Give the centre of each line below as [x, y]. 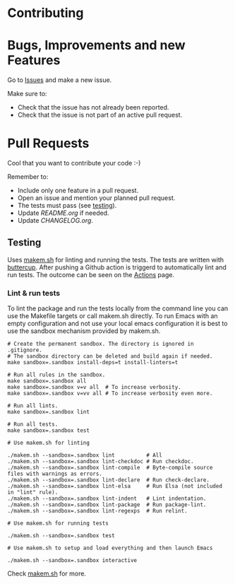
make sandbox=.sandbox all [47, 381]
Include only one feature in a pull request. [78, 191]
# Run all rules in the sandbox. [56, 375]
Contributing [46, 13]
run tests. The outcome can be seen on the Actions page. [91, 274]
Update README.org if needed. [63, 213]
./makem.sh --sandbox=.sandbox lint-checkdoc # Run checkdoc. [101, 462]
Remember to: [28, 177]
